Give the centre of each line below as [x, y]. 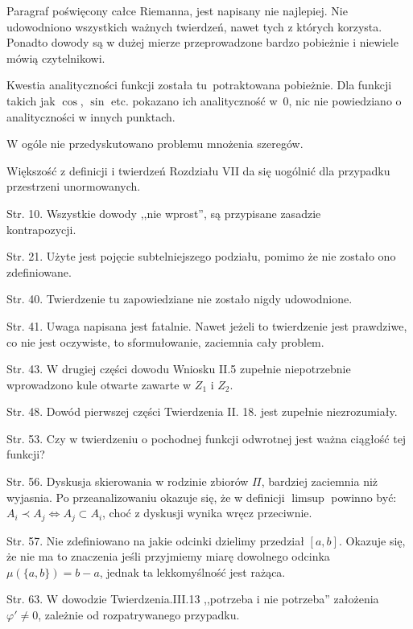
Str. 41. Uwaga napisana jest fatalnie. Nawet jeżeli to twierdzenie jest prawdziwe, [207, 325]
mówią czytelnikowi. [56, 58]
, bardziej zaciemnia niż [320, 481]
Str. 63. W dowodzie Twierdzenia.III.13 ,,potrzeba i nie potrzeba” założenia [193, 599]
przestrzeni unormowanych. [74, 186]
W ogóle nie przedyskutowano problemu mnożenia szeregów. [155, 144]
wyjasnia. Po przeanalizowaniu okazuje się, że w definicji [146, 497]
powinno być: [364, 497]
